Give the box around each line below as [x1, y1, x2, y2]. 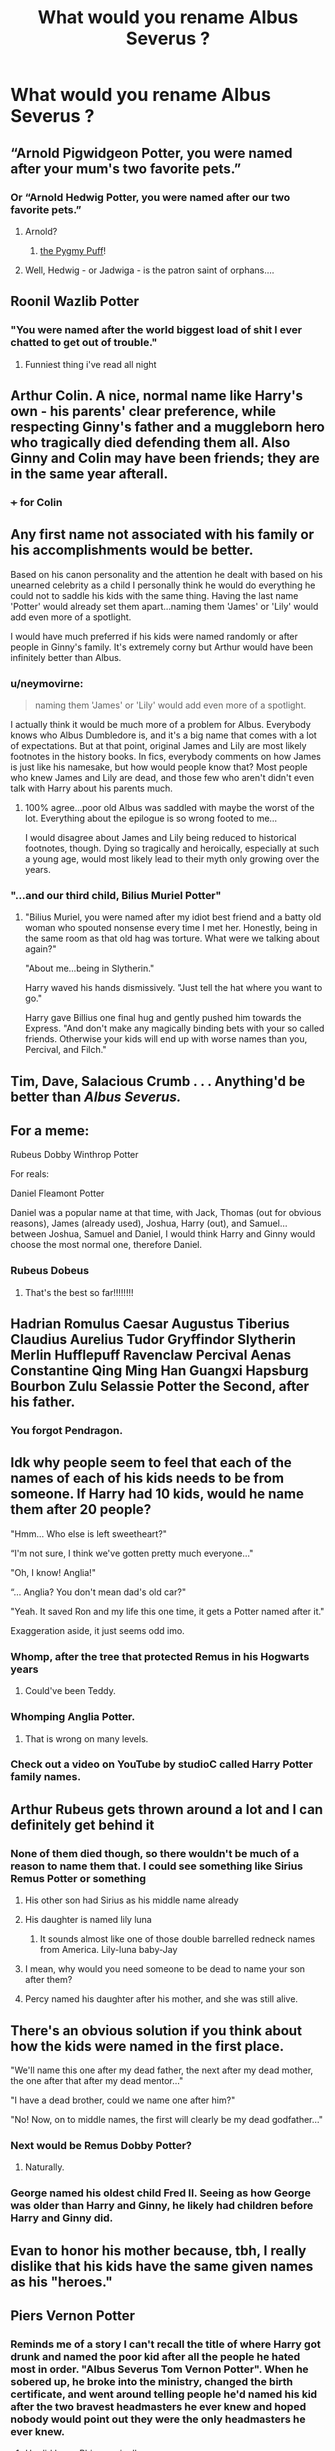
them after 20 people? [10, 1501, 152, 1518]
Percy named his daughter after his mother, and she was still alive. [24, 1993, 298, 2005]
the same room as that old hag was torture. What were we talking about [24, 932, 320, 945]
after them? [24, 1974, 73, 1986]
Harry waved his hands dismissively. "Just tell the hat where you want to [24, 982, 323, 994]
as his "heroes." [10, 2273, 113, 2290]
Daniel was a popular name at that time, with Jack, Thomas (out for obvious [10, 1207, 322, 1219]
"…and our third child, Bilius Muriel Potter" [10, 888, 222, 902]
